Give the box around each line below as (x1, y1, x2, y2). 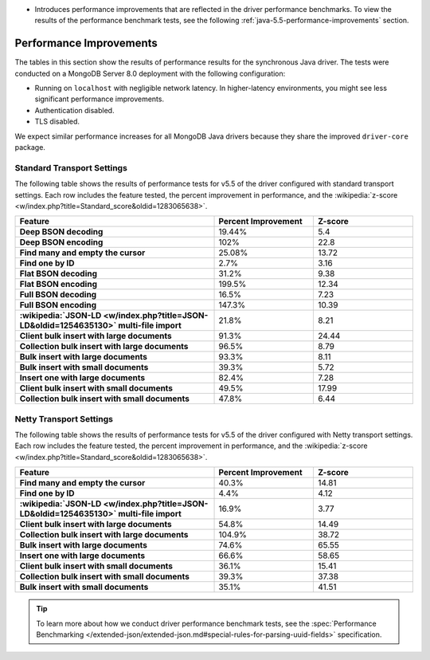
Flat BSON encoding (19, 279, 97, 290)
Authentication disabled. (34, 105, 115, 115)
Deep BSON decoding (19, 226, 104, 238)
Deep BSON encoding (19, 237, 104, 248)
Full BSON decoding (19, 289, 97, 301)
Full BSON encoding (19, 300, 97, 311)
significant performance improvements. (34, 94, 165, 104)
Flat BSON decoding (19, 268, 98, 279)
